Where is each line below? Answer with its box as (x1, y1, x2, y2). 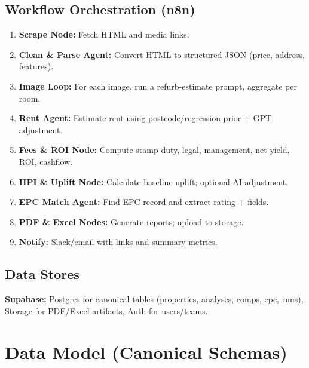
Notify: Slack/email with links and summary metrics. (19, 235, 218, 248)
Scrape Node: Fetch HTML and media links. (19, 28, 189, 41)
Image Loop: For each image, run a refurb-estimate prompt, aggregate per (19, 79, 297, 92)
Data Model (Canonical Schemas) (5, 339, 287, 364)
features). (19, 60, 54, 72)
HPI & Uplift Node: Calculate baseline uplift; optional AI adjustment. (19, 175, 289, 188)
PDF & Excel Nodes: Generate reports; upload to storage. (19, 215, 244, 228)
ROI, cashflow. (19, 155, 73, 167)
